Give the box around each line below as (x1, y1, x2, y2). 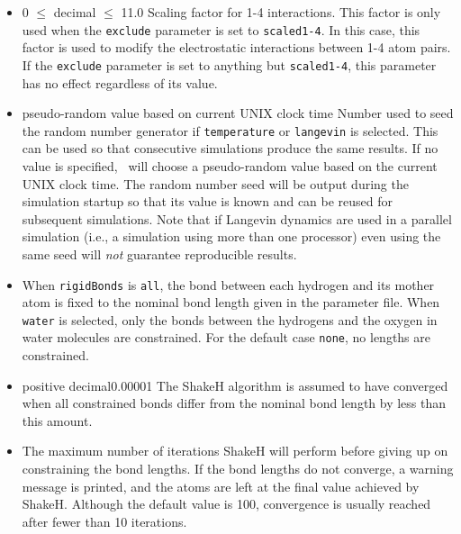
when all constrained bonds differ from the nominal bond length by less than (22, 394, 447, 412)
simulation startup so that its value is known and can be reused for (22, 192, 393, 211)
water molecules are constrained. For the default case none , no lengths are (22, 328, 430, 347)
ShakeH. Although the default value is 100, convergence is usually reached (22, 494, 431, 513)
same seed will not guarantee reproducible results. (22, 244, 297, 263)
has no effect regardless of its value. (22, 73, 218, 92)
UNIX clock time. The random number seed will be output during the (22, 174, 409, 193)
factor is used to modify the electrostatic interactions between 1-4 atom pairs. (22, 38, 451, 57)
